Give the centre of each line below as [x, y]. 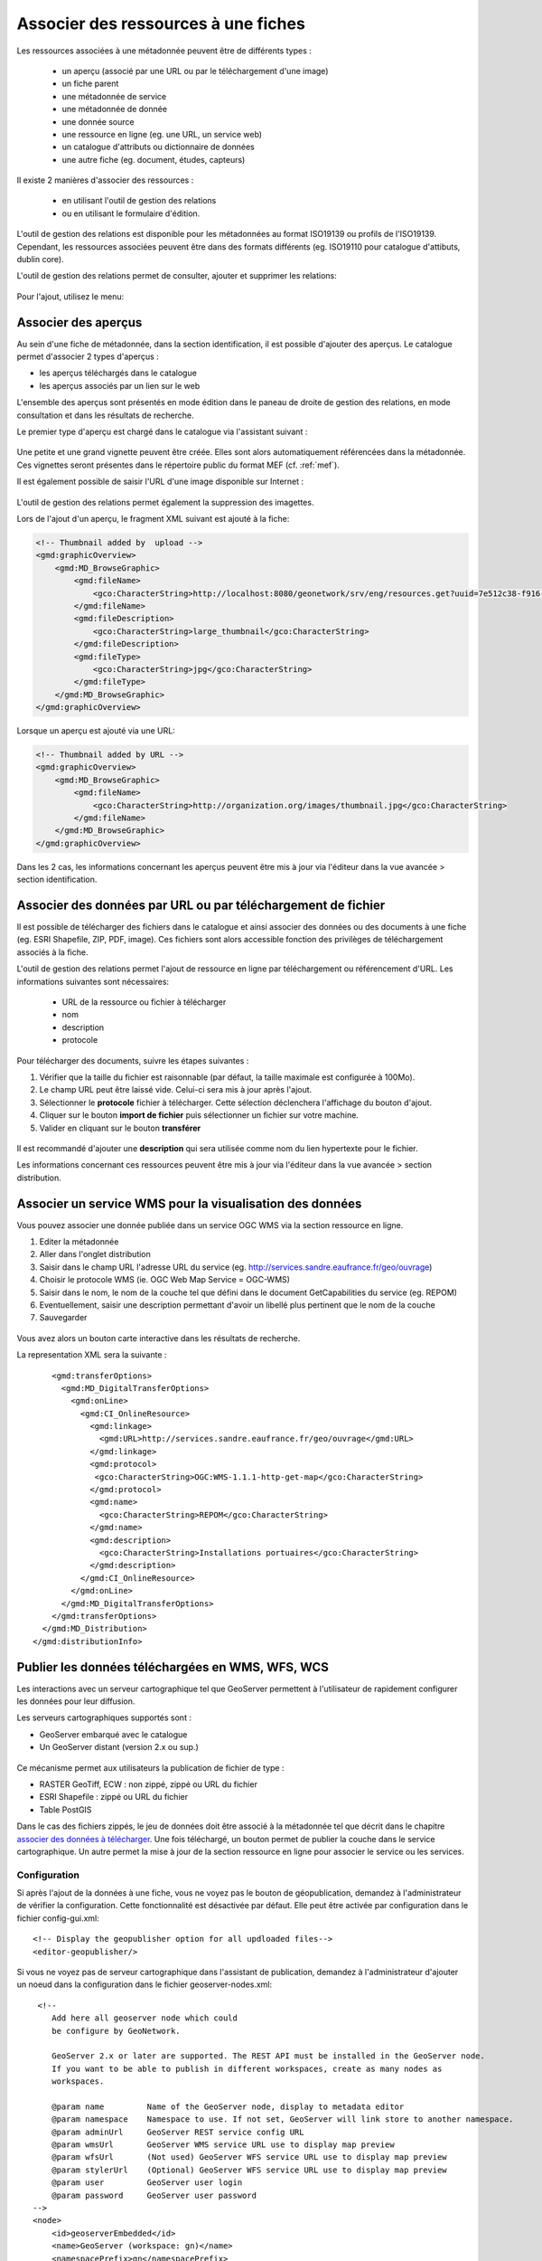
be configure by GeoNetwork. [116, 2031]
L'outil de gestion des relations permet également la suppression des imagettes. [165, 502]
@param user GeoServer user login [147, 2183]
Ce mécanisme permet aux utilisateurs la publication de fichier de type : [150, 1767]
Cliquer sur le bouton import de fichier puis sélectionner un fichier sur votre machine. [199, 1115]
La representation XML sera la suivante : [92, 1355]
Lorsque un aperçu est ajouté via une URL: [96, 731]
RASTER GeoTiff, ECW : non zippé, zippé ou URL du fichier [148, 1784]
